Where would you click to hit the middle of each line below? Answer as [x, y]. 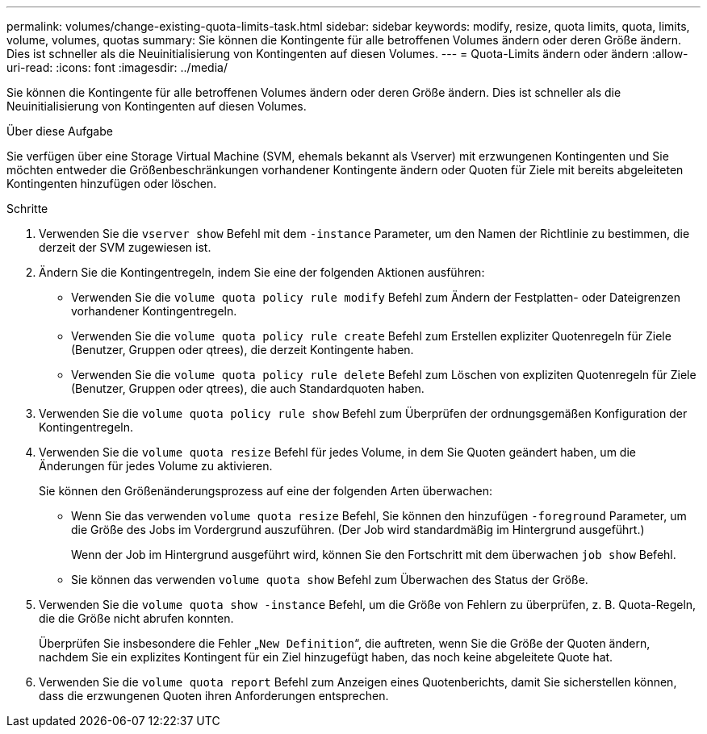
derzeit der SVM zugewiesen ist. [125, 247]
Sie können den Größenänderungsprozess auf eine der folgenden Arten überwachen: [266, 491]
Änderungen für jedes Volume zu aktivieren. [156, 466]
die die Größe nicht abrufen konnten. [136, 618]
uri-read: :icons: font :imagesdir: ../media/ [117, 67]
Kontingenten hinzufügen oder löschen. [112, 183]
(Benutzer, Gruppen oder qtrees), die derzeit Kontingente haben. [243, 350]
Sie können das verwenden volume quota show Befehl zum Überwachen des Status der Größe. [330, 580]
